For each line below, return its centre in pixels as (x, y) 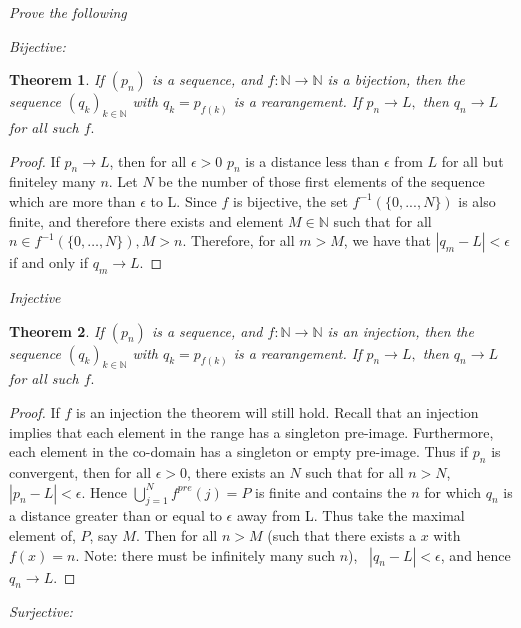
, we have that (387, 240)
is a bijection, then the (396, 79)
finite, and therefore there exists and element (146, 220)
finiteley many (52, 181)
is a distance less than (312, 160)
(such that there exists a (341, 534)
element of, (42, 534)
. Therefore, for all (238, 240)
